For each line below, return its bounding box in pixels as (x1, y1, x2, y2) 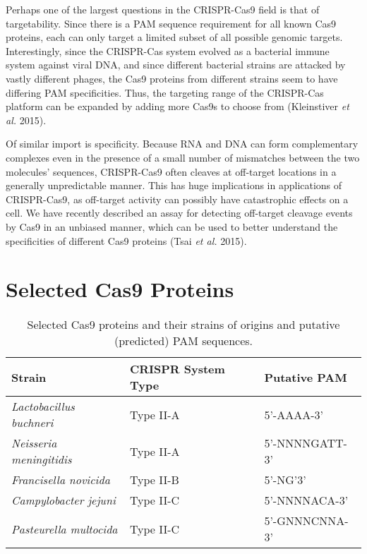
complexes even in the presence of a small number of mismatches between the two (6, 150, 360, 164)
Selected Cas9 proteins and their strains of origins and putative (27, 316, 340, 333)
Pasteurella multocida (11, 520, 118, 537)
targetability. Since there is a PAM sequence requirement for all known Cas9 (6, 16, 337, 30)
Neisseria (11, 435, 57, 452)
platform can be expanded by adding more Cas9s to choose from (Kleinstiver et (6, 99, 349, 114)
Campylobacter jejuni (11, 492, 116, 509)
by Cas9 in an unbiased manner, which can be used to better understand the (6, 219, 338, 234)
